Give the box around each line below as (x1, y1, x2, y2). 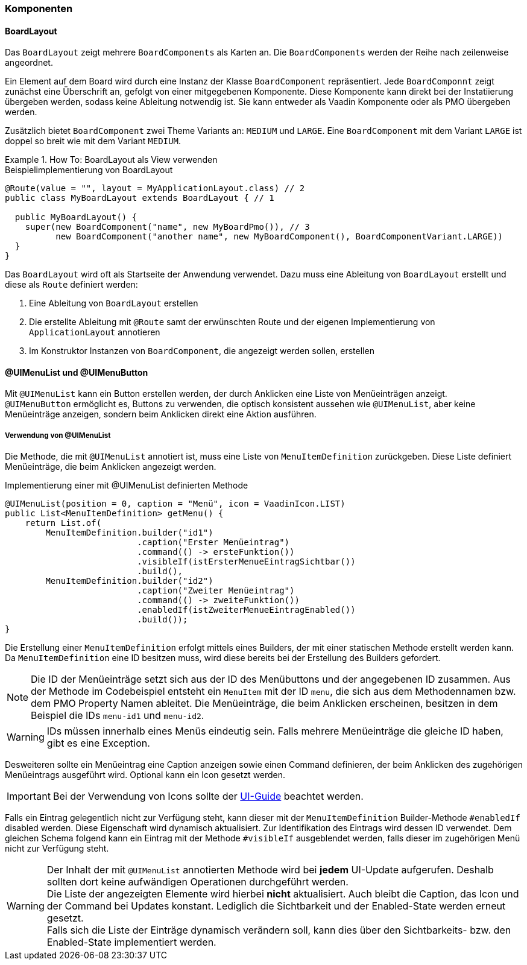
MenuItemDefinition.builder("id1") (45, 528, 213, 538)
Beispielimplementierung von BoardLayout (5, 165, 173, 176)
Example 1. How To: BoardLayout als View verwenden (5, 154, 218, 165)
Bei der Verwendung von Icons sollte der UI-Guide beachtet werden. (52, 790, 364, 803)
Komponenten (5, 2, 73, 14)
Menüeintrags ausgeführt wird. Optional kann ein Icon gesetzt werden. (5, 770, 286, 780)
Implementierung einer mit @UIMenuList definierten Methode (5, 480, 248, 491)
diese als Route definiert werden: (5, 279, 138, 290)
